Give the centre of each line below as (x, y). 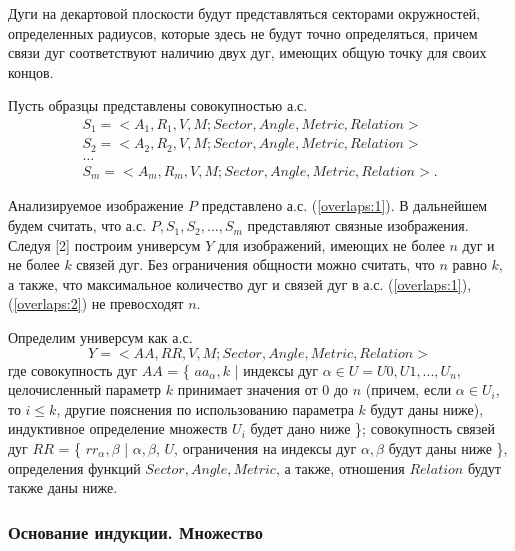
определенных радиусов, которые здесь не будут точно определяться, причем (243, 32)
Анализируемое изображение (96, 205)
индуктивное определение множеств (118, 428)
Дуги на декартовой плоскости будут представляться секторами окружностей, (244, 13)
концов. (31, 71)
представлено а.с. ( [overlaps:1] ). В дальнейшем (344, 205)
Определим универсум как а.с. (100, 337)
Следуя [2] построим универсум (104, 244)
